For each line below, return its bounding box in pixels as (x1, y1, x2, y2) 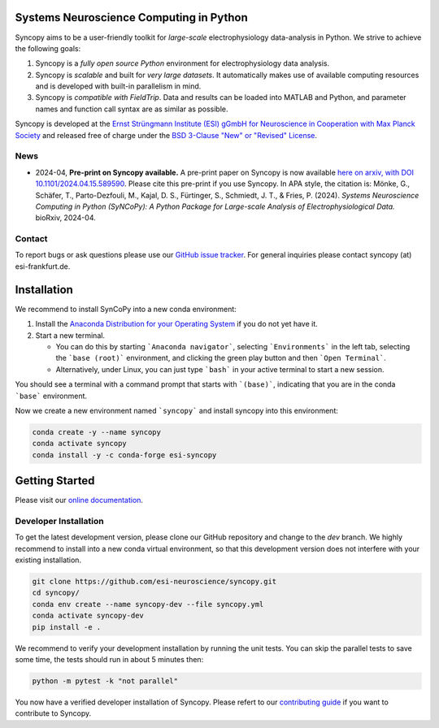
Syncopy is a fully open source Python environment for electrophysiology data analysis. (35, 58, 329, 68)
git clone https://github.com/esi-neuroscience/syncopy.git (32, 577, 277, 587)
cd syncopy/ (32, 588, 80, 597)
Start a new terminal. (35, 330, 106, 340)
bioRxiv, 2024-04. (35, 213, 97, 223)
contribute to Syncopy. (15, 708, 92, 718)
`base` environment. (15, 391, 88, 401)
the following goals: (15, 43, 81, 53)
